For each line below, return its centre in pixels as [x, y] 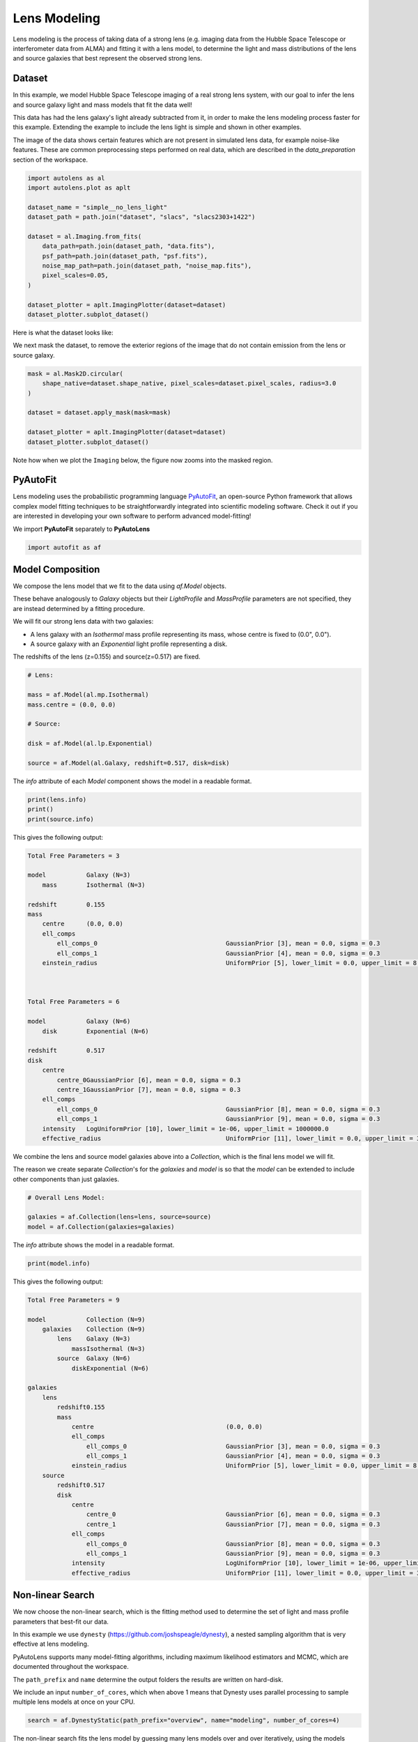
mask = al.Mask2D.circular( [75, 373]
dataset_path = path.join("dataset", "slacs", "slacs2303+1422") [141, 217]
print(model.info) [59, 1263]
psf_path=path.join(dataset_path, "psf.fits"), [125, 256]
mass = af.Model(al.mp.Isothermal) [88, 695]
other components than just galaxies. [66, 1179]
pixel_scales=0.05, [76, 276]
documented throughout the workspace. [71, 1667]
